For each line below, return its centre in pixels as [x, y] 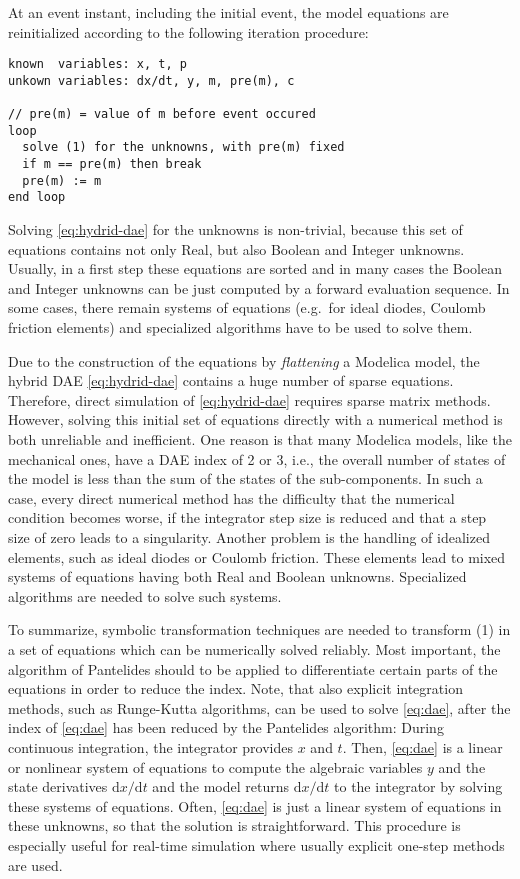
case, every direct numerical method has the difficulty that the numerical [231, 497]
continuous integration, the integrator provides [151, 746]
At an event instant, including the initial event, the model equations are [228, 12]
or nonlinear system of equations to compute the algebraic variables [215, 766]
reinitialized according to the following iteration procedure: [188, 31]
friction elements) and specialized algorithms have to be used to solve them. [240, 327]
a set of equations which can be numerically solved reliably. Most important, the [254, 648]
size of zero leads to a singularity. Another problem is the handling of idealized [249, 537]
